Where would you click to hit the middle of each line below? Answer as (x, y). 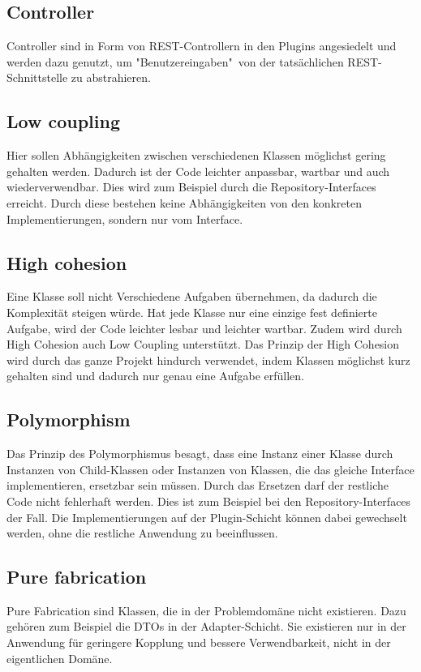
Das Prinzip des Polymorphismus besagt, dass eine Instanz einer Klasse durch (200, 454)
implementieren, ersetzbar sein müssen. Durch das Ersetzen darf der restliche (198, 485)
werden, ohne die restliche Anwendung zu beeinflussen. (142, 533)
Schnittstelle (37, 77)
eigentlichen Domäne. (60, 658)
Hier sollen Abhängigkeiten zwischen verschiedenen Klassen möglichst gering (196, 155)
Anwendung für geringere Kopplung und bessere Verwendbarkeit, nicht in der (199, 642)
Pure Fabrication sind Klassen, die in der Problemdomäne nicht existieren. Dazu (206, 610)
